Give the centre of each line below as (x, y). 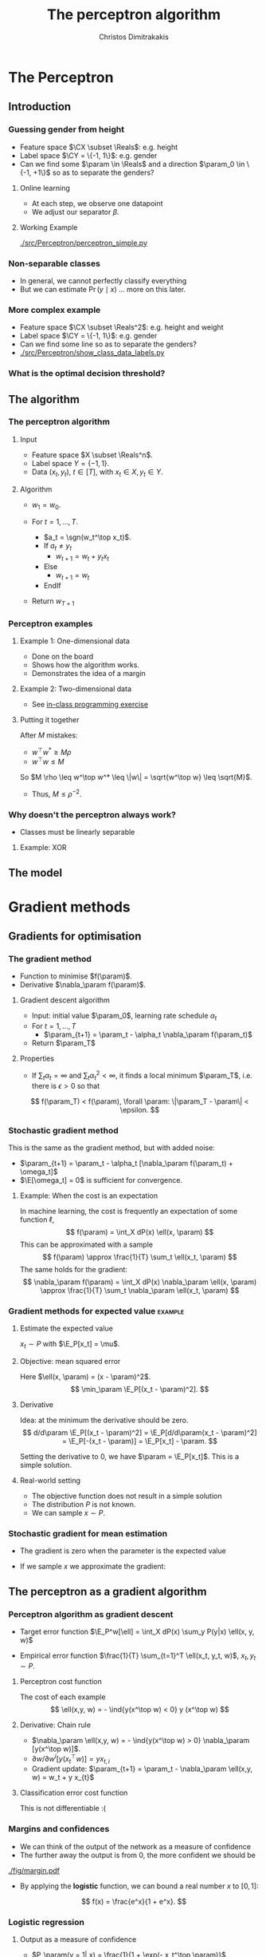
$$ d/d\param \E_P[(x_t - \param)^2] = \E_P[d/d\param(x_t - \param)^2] (140, 1433)
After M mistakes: (49, 735)
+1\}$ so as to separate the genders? (94, 172)
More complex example (55, 310)
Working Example (49, 227)
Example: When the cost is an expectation (88, 1196)
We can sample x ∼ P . (68, 1513)
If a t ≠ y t (58, 547)
